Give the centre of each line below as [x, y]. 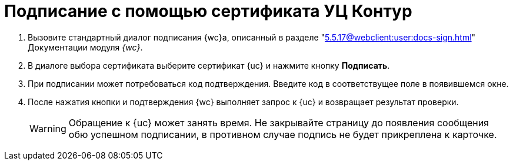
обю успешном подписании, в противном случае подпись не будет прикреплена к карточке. [283, 134]
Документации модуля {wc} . [85, 47]
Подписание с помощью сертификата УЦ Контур [208, 11]
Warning [48, 128]
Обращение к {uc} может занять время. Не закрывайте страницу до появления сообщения [279, 122]
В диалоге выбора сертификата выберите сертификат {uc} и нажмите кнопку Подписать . [209, 65]
